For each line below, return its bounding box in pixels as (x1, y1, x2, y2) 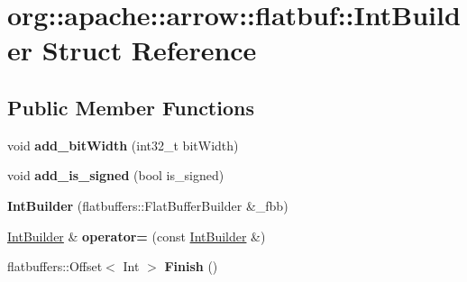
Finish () (164, 257, 218, 276)
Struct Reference (41, 32, 257, 68)
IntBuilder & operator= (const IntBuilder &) (7, 226, 266, 245)
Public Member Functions (7, 93, 254, 121)
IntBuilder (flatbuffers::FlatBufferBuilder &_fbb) (7, 196, 288, 214)
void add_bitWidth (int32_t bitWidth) (7, 135, 239, 154)
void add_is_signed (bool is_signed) (7, 166, 224, 185)
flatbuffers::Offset (7, 257, 103, 276)
